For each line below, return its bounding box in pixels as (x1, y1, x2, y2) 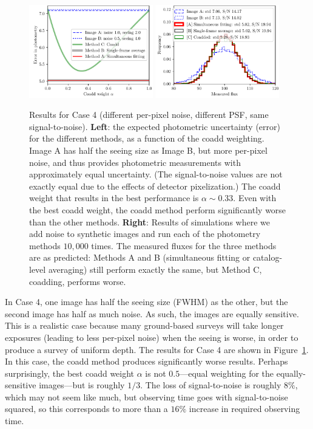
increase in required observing (189, 402, 300, 415)
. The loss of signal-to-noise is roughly (140, 379, 281, 391)
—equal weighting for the (180, 366, 274, 379)
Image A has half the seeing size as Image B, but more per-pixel (29, 144, 268, 156)
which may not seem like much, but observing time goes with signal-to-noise (5, 390, 288, 403)
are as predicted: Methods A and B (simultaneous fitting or (29, 251, 251, 264)
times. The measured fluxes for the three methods (91, 239, 277, 252)
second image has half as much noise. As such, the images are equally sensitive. (5, 307, 299, 320)
